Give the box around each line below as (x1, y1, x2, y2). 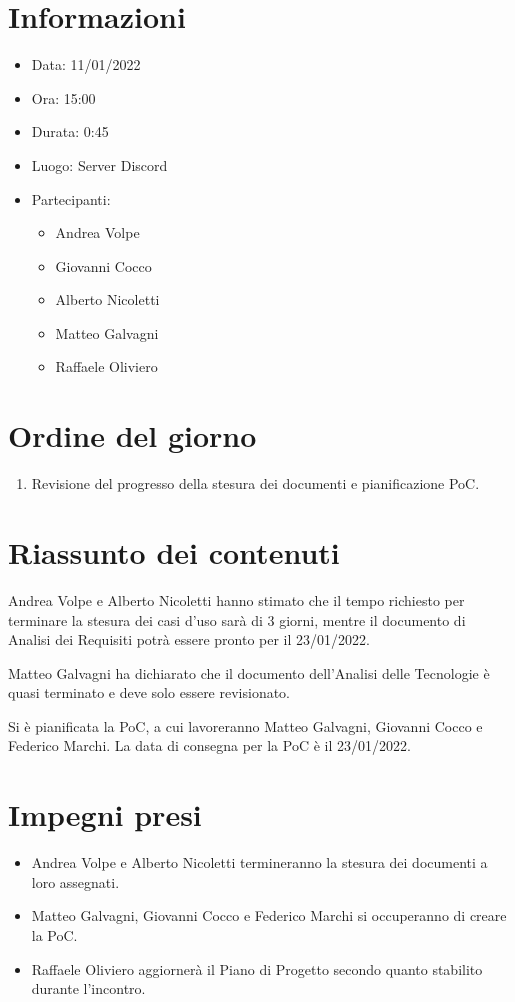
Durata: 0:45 (31, 121, 109, 142)
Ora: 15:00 (31, 87, 96, 108)
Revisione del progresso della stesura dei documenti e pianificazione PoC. (31, 473, 480, 494)
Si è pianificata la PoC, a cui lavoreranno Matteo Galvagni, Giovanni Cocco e (8, 715, 483, 736)
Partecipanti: (31, 188, 111, 209)
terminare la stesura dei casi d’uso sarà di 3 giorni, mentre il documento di (8, 609, 466, 630)
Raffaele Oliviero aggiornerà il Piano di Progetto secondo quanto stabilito (31, 958, 483, 979)
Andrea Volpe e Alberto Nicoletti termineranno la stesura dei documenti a (31, 852, 488, 873)
